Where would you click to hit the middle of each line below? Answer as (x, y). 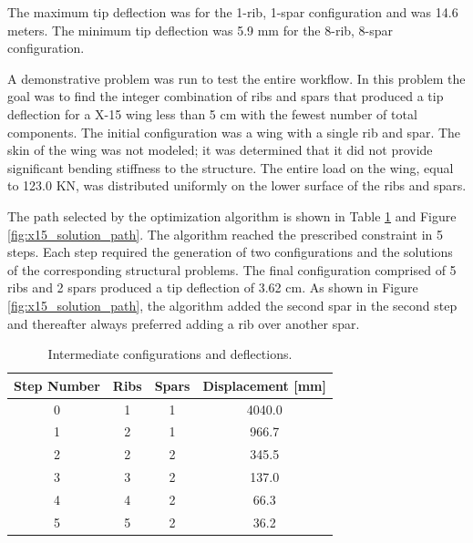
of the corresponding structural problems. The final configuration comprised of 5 (232, 269)
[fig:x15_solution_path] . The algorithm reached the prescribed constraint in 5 (226, 234)
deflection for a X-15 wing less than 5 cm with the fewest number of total (212, 113)
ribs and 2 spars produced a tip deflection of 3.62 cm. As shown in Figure (213, 287)
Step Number (57, 385)
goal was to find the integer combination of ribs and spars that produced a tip (226, 96)
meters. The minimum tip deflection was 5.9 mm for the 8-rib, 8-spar (201, 30)
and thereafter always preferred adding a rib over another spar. (184, 323)
